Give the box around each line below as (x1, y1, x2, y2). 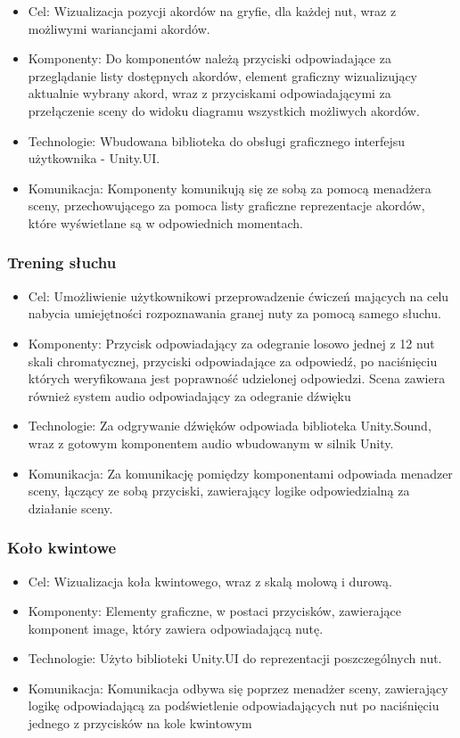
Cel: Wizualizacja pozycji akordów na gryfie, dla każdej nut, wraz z (28, 2, 397, 20)
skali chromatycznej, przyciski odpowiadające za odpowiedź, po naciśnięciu (28, 351, 438, 370)
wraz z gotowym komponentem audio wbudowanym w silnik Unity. (28, 433, 394, 452)
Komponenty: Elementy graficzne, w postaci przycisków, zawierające (28, 602, 401, 620)
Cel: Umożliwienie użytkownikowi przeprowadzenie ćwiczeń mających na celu (28, 286, 449, 305)
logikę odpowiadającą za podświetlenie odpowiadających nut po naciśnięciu (28, 696, 439, 715)
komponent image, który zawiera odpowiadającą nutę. (28, 619, 324, 637)
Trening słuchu (7, 251, 117, 274)
